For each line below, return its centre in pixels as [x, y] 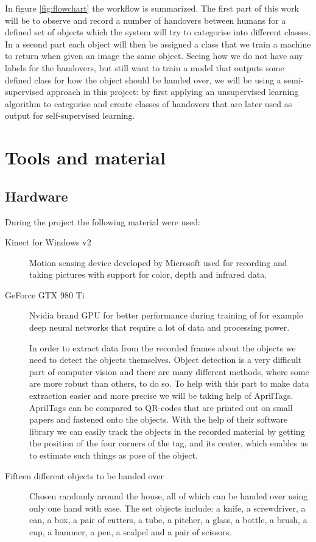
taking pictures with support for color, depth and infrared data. [148, 274]
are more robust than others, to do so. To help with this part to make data [169, 383]
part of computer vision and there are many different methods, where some [169, 371]
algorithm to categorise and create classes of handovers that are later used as [149, 103]
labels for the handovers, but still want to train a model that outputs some [145, 67]
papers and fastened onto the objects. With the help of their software [159, 419]
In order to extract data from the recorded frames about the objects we [163, 347]
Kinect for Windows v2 [48, 242]
